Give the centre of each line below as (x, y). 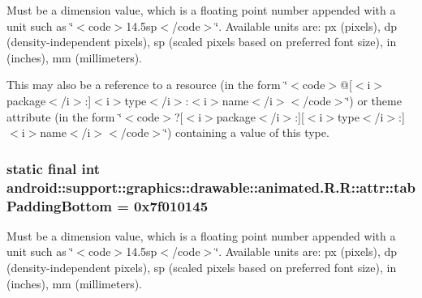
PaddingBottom (59, 205)
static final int (54, 168)
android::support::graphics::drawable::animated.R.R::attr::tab (211, 187)
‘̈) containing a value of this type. (247, 132)
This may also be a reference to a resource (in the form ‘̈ (147, 85)
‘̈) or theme (374, 100)
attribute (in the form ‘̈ (65, 116)
